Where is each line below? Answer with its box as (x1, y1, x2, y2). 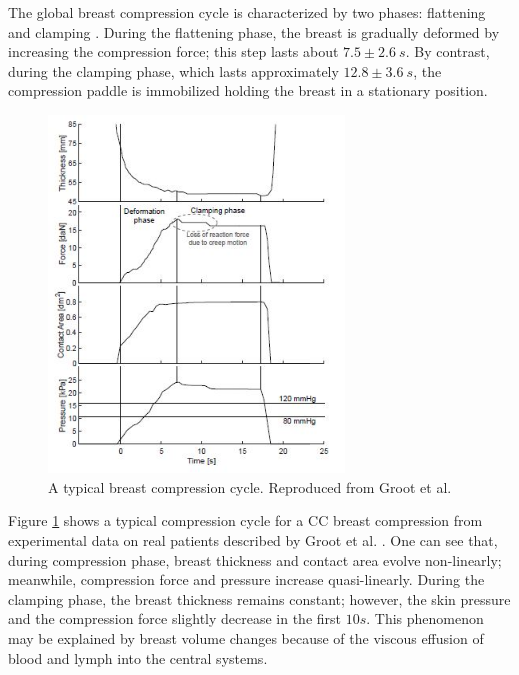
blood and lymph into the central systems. (8, 647, 268, 668)
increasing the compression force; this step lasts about (8, 41, 339, 62)
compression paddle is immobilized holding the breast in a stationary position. (8, 80, 488, 101)
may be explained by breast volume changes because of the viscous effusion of (8, 627, 484, 648)
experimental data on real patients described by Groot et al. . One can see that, (8, 529, 498, 550)
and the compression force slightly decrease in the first (8, 608, 342, 629)
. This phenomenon (366, 608, 484, 629)
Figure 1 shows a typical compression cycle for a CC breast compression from (8, 510, 483, 531)
